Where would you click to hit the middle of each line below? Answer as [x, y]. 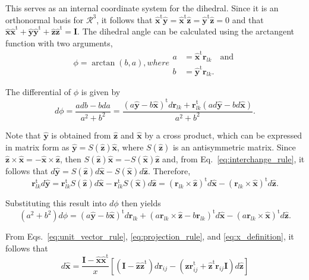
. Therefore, [169, 170]
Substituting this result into [56, 203]
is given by [101, 92]
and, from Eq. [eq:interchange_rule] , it [234, 158]
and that [248, 19]
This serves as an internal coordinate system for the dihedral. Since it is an [142, 8]
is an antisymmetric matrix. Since [234, 147]
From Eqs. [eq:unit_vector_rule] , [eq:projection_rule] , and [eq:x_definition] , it [150, 236]
